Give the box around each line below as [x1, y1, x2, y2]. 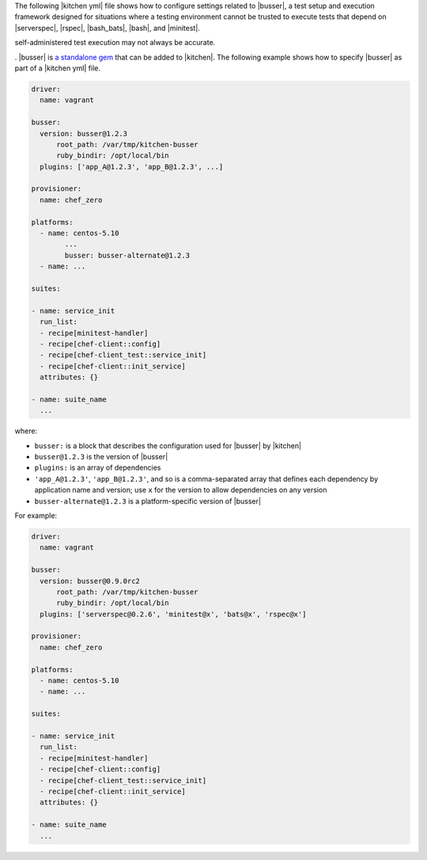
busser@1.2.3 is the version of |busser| [34, 452, 168, 462]
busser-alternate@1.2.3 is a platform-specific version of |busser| [34, 496, 261, 506]
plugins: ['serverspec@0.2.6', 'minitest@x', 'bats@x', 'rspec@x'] [40, 610, 307, 618]
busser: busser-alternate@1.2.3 [64, 250, 190, 260]
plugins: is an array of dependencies [34, 463, 161, 473]
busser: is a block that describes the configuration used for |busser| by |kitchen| [34, 440, 302, 451]
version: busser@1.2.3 [40, 129, 128, 138]
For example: [14, 511, 58, 520]
